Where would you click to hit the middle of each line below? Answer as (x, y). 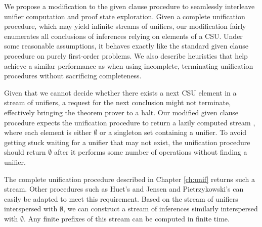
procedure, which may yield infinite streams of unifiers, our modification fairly (125, 26)
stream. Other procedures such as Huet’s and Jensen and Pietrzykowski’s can (124, 189)
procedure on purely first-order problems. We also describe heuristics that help (126, 55)
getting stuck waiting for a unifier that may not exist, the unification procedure (127, 142)
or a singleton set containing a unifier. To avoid (173, 132)
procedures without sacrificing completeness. (73, 76)
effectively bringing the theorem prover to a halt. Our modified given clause (121, 112)
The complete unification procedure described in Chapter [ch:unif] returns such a (129, 179)
